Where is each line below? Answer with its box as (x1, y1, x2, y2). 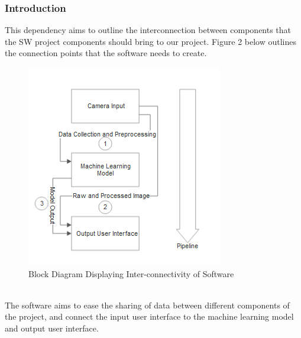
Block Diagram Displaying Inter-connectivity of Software (28, 267, 234, 279)
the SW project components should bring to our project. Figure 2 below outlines (5, 35, 296, 47)
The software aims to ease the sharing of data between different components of (5, 298, 290, 311)
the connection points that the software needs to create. (5, 47, 207, 59)
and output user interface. (5, 321, 99, 334)
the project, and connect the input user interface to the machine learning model (5, 310, 294, 323)
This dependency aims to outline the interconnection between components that (5, 24, 292, 36)
